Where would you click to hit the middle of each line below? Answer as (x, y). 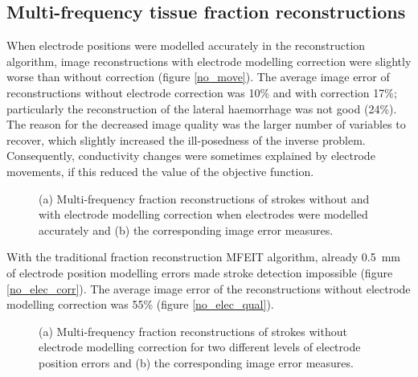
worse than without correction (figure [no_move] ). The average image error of (198, 77)
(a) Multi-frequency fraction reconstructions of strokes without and (204, 198)
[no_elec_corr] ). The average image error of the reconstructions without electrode (209, 288)
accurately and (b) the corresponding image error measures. (186, 229)
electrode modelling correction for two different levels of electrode (200, 347)
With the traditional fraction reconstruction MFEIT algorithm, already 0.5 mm (203, 257)
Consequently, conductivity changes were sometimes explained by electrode (191, 156)
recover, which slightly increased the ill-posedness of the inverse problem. (186, 139)
